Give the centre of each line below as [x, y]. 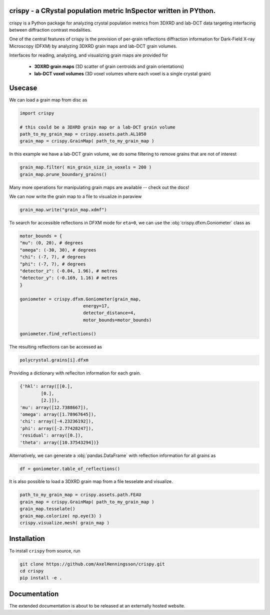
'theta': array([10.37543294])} [59, 442]
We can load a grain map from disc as [48, 99]
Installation [27, 539]
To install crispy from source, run [45, 550]
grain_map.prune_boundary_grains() [63, 174]
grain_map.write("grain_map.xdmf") [63, 210]
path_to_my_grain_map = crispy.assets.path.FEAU [80, 495]
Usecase [23, 88]
